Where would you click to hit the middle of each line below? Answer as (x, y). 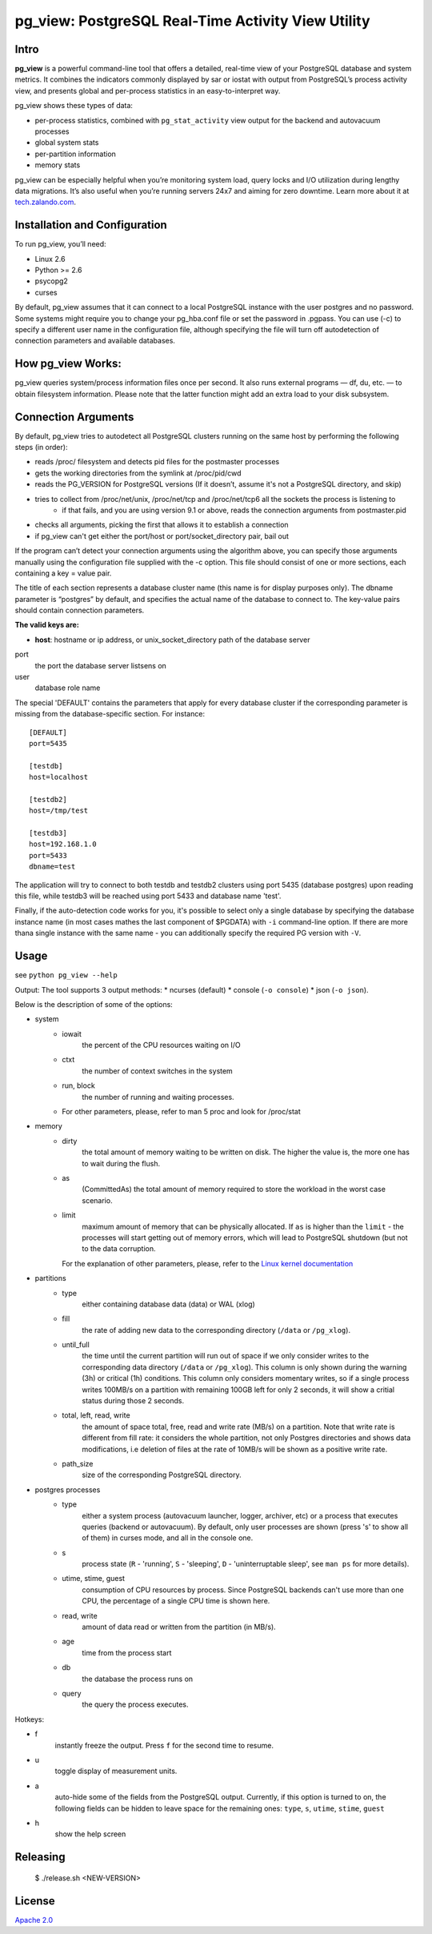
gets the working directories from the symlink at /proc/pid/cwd (138, 473)
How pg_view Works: (68, 364)
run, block (78, 1085)
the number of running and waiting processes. (158, 1097)
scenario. (97, 1200)
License (35, 1901)
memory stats (58, 165)
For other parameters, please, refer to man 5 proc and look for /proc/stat (181, 1112)
